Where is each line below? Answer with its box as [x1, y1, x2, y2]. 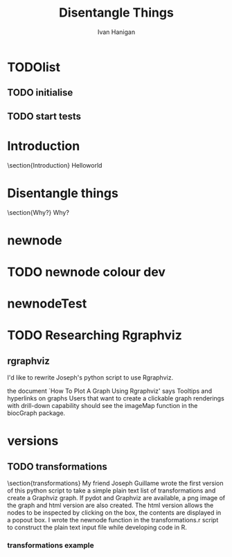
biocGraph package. [7, 409, 66, 417]
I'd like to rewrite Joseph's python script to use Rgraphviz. [7, 373, 174, 382]
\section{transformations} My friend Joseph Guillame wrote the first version [7, 479, 224, 488]
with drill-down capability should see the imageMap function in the [7, 402, 198, 410]
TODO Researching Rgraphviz [7, 328, 182, 344]
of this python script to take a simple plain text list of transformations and [7, 486, 216, 495]
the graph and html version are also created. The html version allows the [7, 501, 214, 510]
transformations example [7, 540, 95, 550]
